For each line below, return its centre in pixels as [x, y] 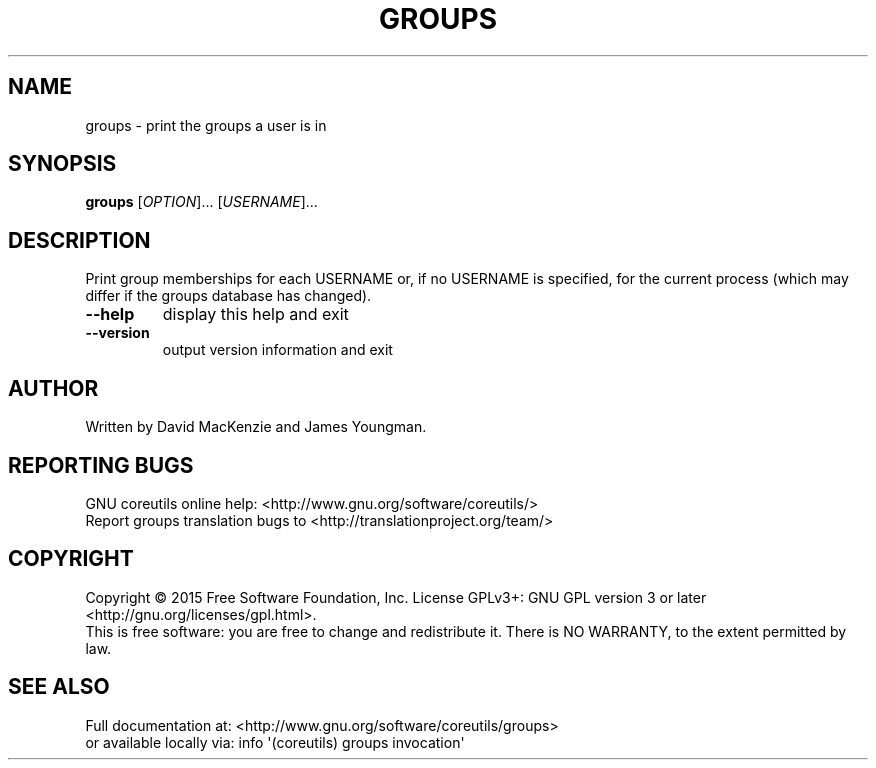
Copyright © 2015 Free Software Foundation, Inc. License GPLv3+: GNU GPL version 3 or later [396, 597]
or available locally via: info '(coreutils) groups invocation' [275, 742]
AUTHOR [53, 388]
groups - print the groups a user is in [206, 125]
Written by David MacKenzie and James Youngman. [256, 427]
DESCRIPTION [79, 240]
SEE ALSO [59, 687]
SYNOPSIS [62, 164]
